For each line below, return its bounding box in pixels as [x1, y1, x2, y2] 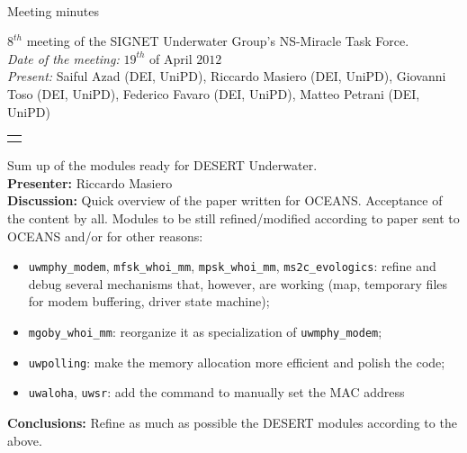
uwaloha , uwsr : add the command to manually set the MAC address [28, 383, 405, 402]
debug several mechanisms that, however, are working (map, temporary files [28, 274, 448, 293]
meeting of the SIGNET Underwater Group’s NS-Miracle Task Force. [26, 32, 409, 50]
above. [7, 430, 42, 449]
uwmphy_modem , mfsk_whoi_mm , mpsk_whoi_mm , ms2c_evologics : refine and [28, 257, 436, 276]
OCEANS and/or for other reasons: [7, 226, 203, 245]
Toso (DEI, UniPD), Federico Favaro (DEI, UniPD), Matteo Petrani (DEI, [7, 84, 420, 103]
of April [149, 49, 193, 68]
